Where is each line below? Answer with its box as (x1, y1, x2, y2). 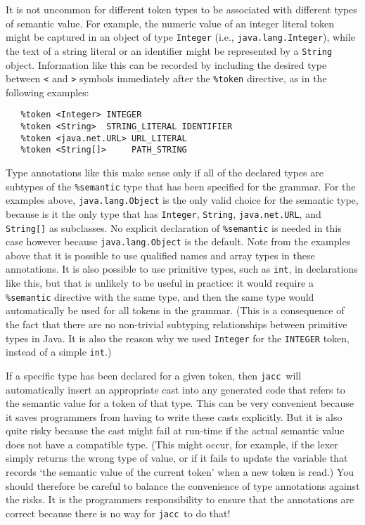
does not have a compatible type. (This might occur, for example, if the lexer (6, 436, 338, 451)
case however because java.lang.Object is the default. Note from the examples (6, 234, 351, 249)
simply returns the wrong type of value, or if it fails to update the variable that (6, 451, 348, 465)
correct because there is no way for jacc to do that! (6, 505, 231, 520)
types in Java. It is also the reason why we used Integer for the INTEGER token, (6, 330, 350, 345)
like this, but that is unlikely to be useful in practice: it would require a (6, 276, 314, 290)
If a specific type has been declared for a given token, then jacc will (6, 368, 302, 382)
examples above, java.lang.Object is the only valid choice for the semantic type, (6, 193, 359, 207)
